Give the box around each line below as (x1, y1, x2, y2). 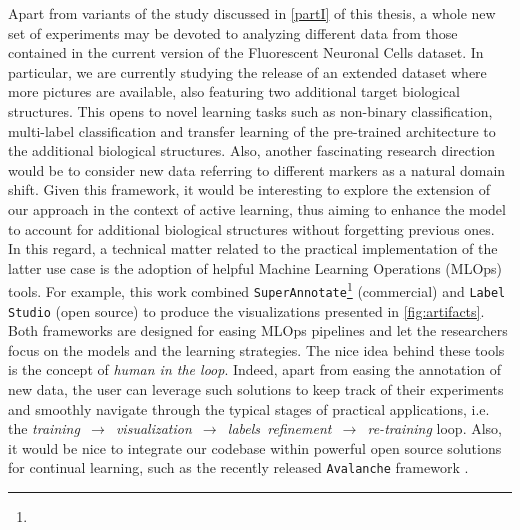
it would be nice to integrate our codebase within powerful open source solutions (8, 437, 502, 458)
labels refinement (227, 418, 332, 439)
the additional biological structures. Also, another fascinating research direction (8, 140, 496, 161)
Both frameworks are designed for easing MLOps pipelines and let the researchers (8, 320, 508, 341)
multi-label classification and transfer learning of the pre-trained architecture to (8, 120, 496, 141)
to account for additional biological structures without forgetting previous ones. (8, 218, 495, 239)
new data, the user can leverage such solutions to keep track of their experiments (8, 379, 504, 400)
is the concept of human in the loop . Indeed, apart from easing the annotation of (8, 359, 502, 380)
